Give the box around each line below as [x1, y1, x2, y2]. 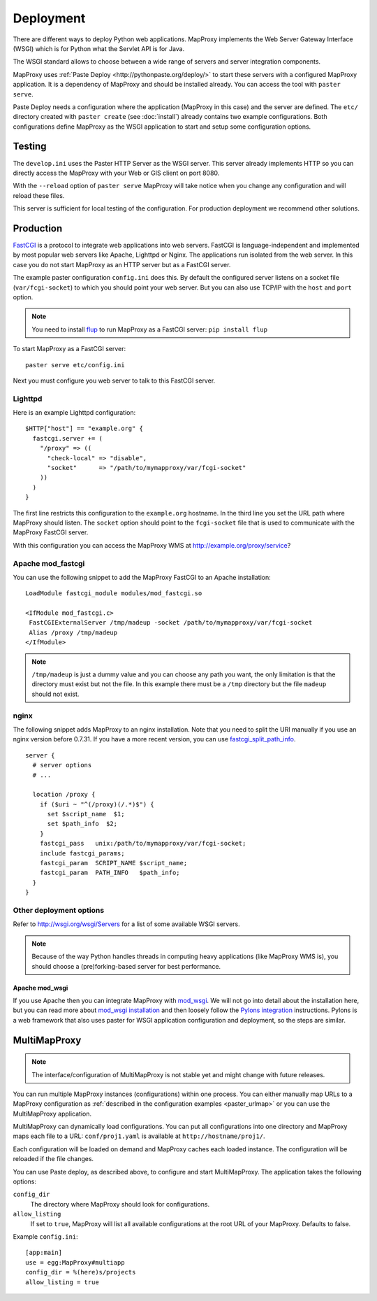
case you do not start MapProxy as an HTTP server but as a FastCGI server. [13, 260, 231, 269]
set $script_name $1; [47, 810, 125, 818]
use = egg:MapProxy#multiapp [25, 1258, 125, 1266]
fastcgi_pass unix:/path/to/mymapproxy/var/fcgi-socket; [39, 839, 246, 848]
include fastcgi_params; [39, 849, 125, 857]
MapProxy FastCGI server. [13, 528, 89, 536]
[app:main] [25, 1249, 63, 1257]
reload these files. [13, 191, 65, 199]
